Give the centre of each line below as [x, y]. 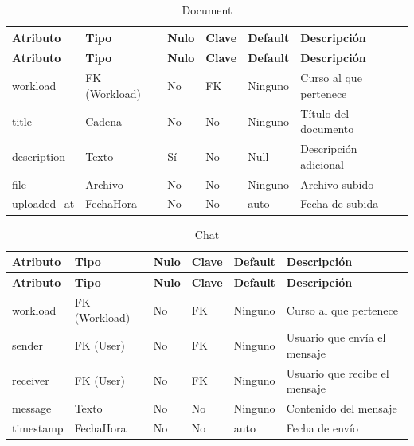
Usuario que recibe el [338, 372]
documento [327, 129]
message [32, 408]
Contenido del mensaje [342, 408]
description [39, 156]
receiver [31, 380]
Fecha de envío [322, 427]
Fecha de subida [340, 203]
